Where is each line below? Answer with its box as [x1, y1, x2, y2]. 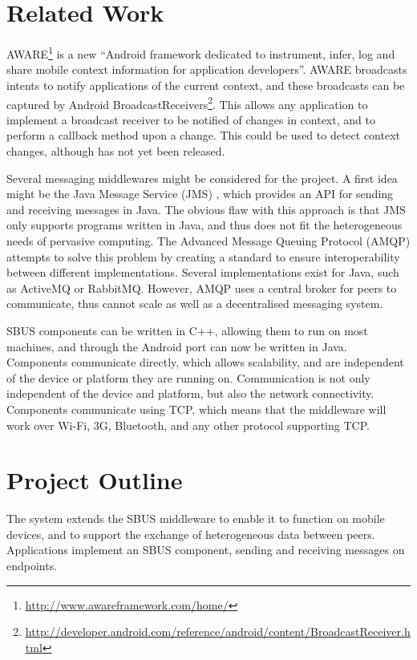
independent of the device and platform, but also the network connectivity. [6, 385, 374, 402]
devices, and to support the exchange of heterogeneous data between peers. [6, 525, 375, 542]
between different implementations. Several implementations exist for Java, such [6, 264, 399, 281]
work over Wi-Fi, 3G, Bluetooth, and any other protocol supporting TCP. [6, 416, 370, 433]
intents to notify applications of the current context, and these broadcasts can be [6, 76, 405, 93]
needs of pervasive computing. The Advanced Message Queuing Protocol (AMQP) [6, 232, 411, 249]
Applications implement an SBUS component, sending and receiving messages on [6, 541, 405, 558]
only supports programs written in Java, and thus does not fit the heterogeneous [6, 217, 403, 233]
